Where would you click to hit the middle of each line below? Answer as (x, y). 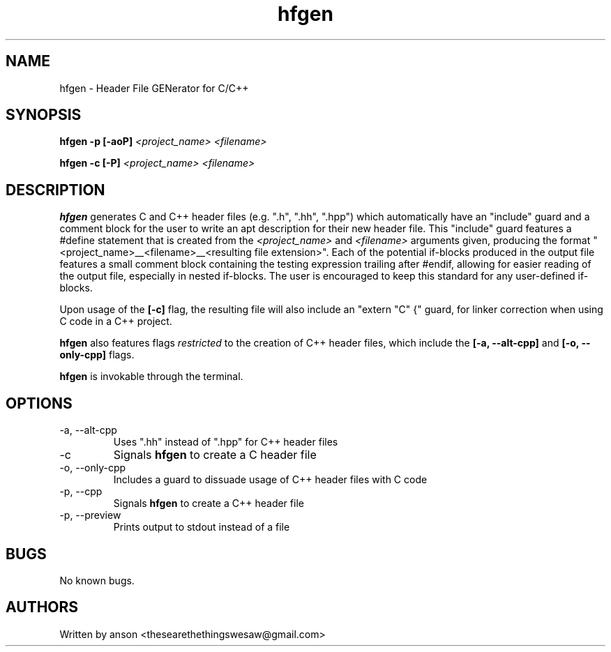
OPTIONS (39, 403)
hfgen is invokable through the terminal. (151, 377)
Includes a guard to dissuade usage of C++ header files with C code (270, 480)
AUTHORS (42, 607)
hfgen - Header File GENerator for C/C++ (154, 88)
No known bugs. (97, 580)
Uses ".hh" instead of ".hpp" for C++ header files (226, 442)
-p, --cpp (81, 492)
